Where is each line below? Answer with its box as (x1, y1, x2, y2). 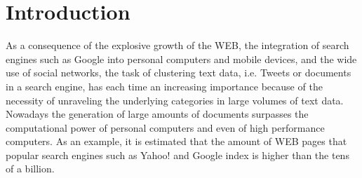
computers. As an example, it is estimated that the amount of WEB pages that (6, 134, 347, 149)
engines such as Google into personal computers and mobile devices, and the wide (6, 51, 357, 66)
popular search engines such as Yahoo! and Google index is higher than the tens (6, 147, 349, 162)
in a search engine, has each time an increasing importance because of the (6, 78, 323, 93)
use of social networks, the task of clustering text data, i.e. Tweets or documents (6, 65, 351, 80)
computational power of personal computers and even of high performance (6, 120, 325, 135)
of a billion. (6, 161, 55, 176)
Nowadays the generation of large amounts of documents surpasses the (6, 107, 309, 121)
